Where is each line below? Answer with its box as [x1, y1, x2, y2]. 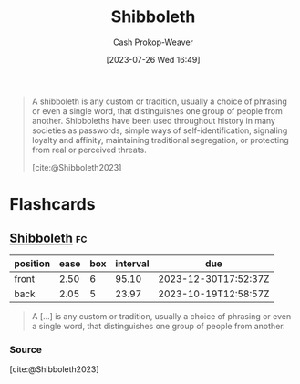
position [14, 257, 51, 270]
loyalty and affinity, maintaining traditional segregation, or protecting [31, 134, 289, 145]
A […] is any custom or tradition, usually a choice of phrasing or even [31, 310, 292, 321]
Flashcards [9, 194, 96, 215]
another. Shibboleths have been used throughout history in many [31, 115, 276, 126]
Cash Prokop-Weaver [112, 36, 194, 47]
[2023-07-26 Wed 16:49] [106, 54, 201, 65]
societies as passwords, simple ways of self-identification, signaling [31, 125, 288, 136]
